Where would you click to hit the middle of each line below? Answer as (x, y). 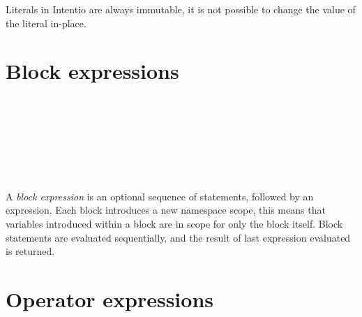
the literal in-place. (46, 23)
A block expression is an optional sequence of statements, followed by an (160, 196)
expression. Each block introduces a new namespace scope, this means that (166, 210)
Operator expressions (110, 299)
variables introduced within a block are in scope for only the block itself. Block (174, 224)
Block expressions (92, 71)
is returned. (30, 251)
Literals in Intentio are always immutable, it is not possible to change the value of (181, 9)
